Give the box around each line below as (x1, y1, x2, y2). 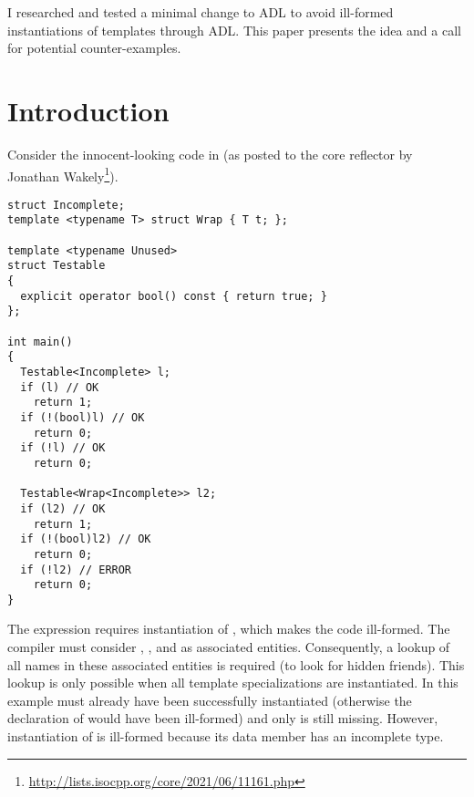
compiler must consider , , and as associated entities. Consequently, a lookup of (7, 637, 450, 657)
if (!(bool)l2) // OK (20, 533, 151, 546)
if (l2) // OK (20, 502, 106, 515)
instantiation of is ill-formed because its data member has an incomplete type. (7, 727, 444, 746)
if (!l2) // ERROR (20, 563, 132, 576)
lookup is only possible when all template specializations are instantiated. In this (7, 673, 459, 692)
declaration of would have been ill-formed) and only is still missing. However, (7, 709, 438, 728)
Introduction (7, 91, 170, 129)
